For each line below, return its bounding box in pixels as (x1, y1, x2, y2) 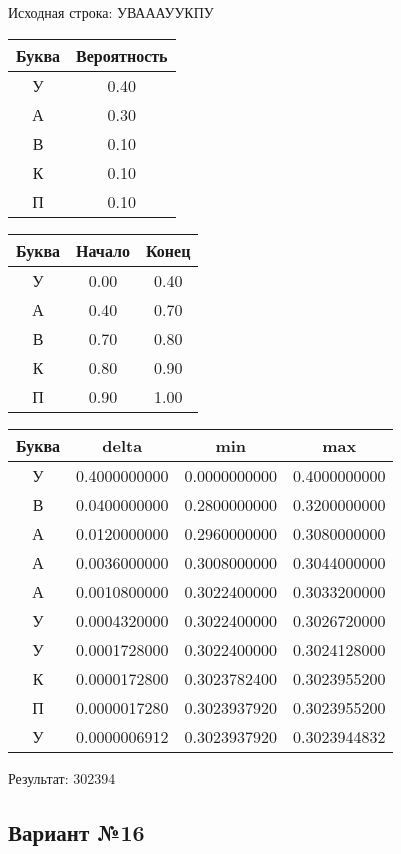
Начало (76, 238, 130, 262)
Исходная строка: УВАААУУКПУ (8, 2, 214, 22)
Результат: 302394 (8, 767, 116, 788)
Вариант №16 (8, 816, 145, 847)
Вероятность (76, 43, 168, 67)
